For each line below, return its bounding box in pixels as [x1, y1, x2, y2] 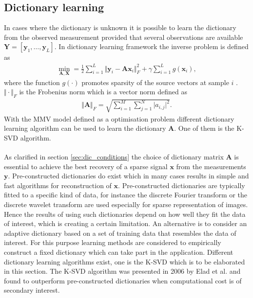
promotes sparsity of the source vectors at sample [81, 77, 229, 87]
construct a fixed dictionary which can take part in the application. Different [4, 247, 234, 257]
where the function [4, 77, 60, 87]
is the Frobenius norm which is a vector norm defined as [19, 87, 187, 97]
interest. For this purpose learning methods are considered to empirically [4, 237, 221, 247]
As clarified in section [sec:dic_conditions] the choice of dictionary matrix [4, 152, 224, 162]
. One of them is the [174, 123, 234, 133]
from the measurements [176, 161, 246, 171]
